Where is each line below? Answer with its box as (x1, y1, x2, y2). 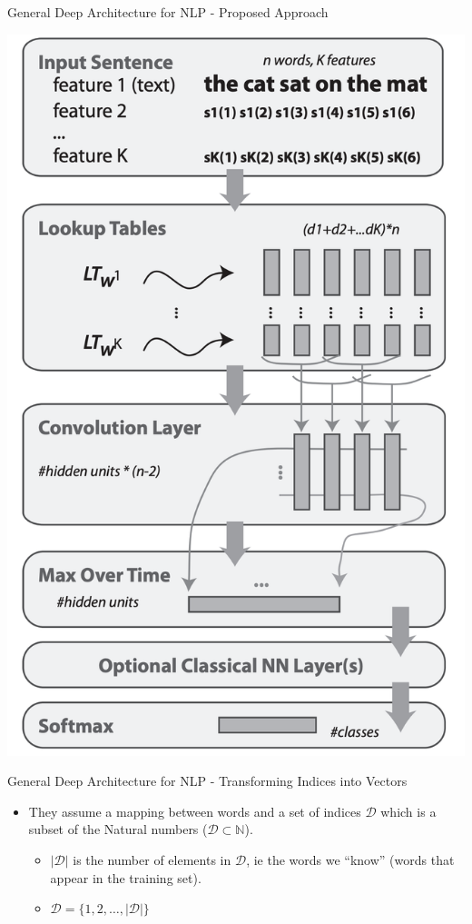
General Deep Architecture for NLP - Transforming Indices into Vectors (7, 771, 408, 790)
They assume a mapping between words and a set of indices (28, 801, 361, 820)
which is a (380, 801, 437, 820)
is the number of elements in (73, 849, 231, 869)
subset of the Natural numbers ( (28, 820, 208, 839)
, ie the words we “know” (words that (246, 849, 455, 869)
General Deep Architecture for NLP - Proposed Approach (7, 3, 329, 21)
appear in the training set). (50, 868, 202, 887)
